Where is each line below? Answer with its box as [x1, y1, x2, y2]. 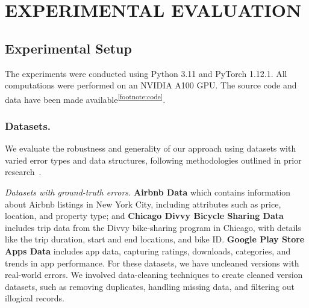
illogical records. [5, 292, 64, 304]
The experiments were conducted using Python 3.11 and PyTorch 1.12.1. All [5, 67, 287, 79]
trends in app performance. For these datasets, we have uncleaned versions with [5, 256, 299, 269]
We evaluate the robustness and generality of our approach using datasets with [5, 142, 296, 155]
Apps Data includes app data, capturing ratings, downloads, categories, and [5, 244, 291, 257]
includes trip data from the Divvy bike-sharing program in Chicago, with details [5, 221, 301, 233]
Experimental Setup [5, 38, 132, 57]
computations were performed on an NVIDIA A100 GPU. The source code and [5, 79, 297, 91]
